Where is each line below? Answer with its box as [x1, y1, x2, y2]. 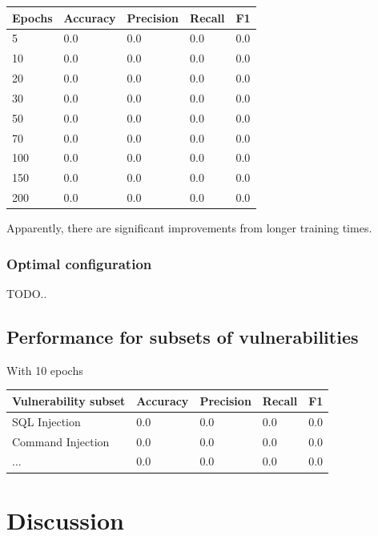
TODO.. [6, 285, 47, 301]
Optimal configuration [6, 253, 152, 273]
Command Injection [12, 433, 110, 449]
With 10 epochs [6, 361, 83, 378]
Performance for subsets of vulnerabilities [6, 324, 359, 349]
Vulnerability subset [12, 392, 126, 409]
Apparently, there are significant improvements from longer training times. [6, 220, 372, 236]
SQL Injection [12, 413, 81, 429]
